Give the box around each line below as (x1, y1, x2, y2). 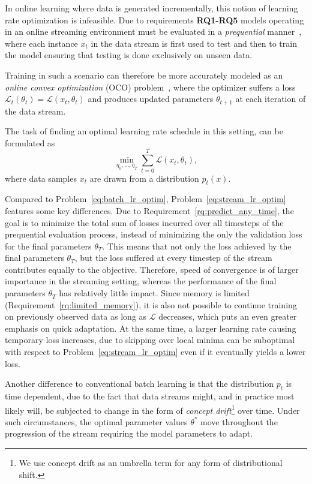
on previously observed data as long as (5, 310, 147, 323)
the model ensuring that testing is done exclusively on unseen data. (5, 49, 253, 61)
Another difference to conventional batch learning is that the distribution (5, 377, 274, 390)
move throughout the (200, 415, 278, 428)
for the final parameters (5, 239, 92, 252)
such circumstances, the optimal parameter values (5, 415, 188, 428)
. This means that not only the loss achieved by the (102, 239, 292, 252)
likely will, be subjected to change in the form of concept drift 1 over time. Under (5, 402, 300, 416)
